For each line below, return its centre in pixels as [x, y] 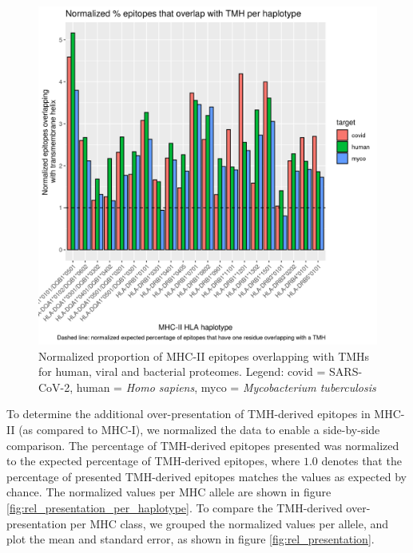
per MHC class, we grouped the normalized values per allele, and [229, 523]
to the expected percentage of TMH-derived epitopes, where [153, 461]
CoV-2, [56, 387]
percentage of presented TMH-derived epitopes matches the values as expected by [206, 476]
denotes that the [361, 461]
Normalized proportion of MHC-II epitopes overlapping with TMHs [204, 355]
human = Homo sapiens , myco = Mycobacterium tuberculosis [226, 387]
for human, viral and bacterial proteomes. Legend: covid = [182, 371]
